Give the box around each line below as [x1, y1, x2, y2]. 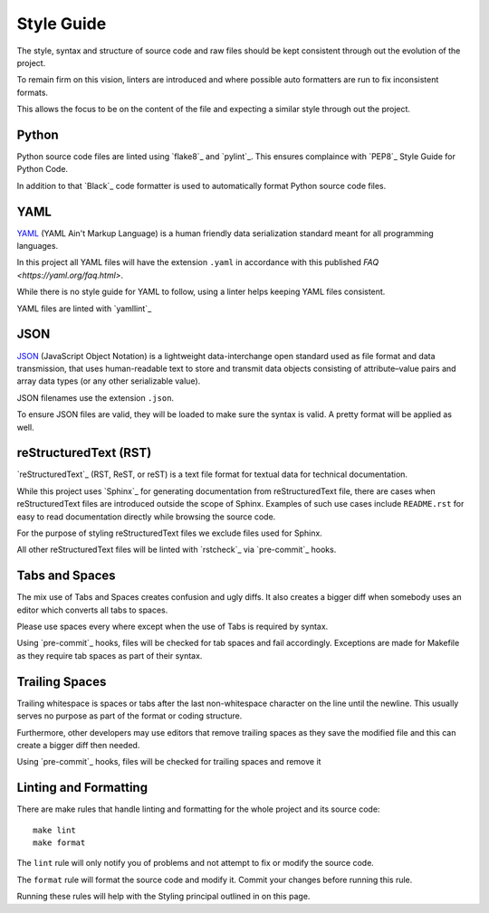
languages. [16, 241, 59, 252]
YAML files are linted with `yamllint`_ [16, 303, 152, 314]
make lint [33, 824, 76, 835]
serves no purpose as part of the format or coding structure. [16, 710, 243, 721]
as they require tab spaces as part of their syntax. [16, 650, 203, 661]
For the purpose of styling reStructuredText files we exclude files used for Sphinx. [16, 528, 323, 538]
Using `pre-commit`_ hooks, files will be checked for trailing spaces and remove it [16, 756, 321, 767]
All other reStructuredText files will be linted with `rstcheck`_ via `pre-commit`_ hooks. [16, 544, 337, 556]
